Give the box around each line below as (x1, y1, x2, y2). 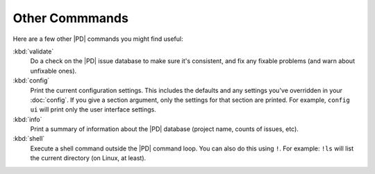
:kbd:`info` (12, 115, 42, 123)
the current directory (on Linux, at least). (30, 154, 147, 162)
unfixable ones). (30, 67, 77, 75)
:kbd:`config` (12, 76, 50, 85)
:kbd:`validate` (12, 47, 54, 55)
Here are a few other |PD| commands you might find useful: (12, 35, 183, 43)
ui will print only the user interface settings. (30, 105, 156, 114)
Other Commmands (12, 10, 128, 26)
